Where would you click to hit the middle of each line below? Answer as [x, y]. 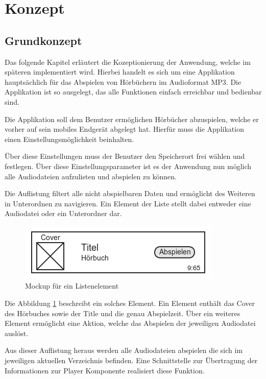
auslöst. [17, 333]
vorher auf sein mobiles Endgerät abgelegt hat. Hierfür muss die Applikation [124, 129]
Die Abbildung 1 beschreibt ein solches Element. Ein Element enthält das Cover [130, 303]
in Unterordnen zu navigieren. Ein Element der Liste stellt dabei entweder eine [128, 203]
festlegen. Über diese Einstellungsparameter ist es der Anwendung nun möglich [128, 166]
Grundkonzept [43, 40]
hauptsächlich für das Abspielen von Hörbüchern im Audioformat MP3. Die [123, 81]
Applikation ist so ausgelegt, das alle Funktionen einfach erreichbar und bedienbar [133, 92]
